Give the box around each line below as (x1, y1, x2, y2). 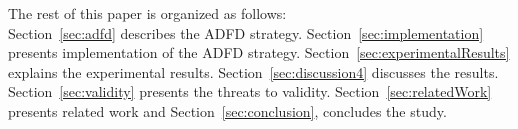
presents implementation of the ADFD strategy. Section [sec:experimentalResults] (8, 42, 510, 63)
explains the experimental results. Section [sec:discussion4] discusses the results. (8, 61, 499, 82)
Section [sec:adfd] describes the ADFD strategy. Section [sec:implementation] (8, 22, 484, 43)
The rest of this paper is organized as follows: (8, 3, 287, 23)
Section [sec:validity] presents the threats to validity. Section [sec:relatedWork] (8, 81, 492, 102)
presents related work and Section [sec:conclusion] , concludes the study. (8, 100, 447, 121)
